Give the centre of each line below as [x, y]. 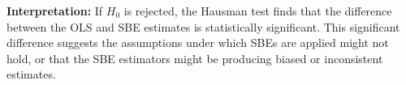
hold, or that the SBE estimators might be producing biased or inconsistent [195, 58]
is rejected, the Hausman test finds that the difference [258, 11]
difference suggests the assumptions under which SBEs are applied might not [198, 42]
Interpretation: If [55, 11]
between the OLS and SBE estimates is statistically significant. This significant [203, 26]
